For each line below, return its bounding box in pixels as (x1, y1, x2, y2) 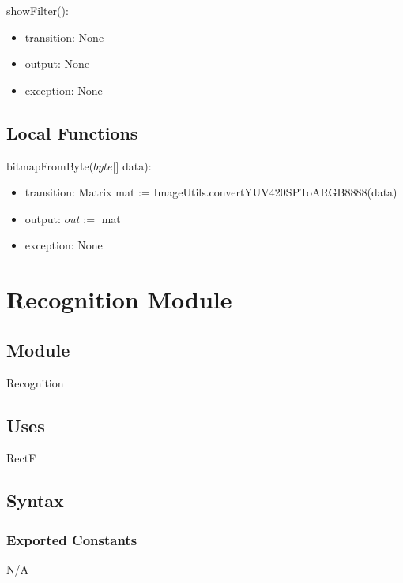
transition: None (24, 28, 104, 45)
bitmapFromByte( (6, 157, 94, 174)
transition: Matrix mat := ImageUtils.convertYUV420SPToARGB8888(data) (24, 184, 397, 200)
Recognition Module (6, 283, 232, 316)
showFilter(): (6, 2, 69, 18)
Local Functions (6, 120, 138, 144)
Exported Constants (6, 529, 137, 549)
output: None (24, 55, 90, 72)
